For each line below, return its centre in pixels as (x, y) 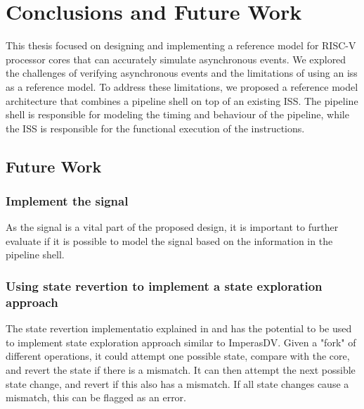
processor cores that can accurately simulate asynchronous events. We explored (176, 59)
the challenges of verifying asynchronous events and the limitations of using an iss (182, 73)
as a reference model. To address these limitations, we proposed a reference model (182, 86)
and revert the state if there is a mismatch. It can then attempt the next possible (181, 369)
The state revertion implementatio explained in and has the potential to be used (179, 328)
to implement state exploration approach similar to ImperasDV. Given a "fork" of (181, 342)
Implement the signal (67, 200)
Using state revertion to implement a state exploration (164, 285)
